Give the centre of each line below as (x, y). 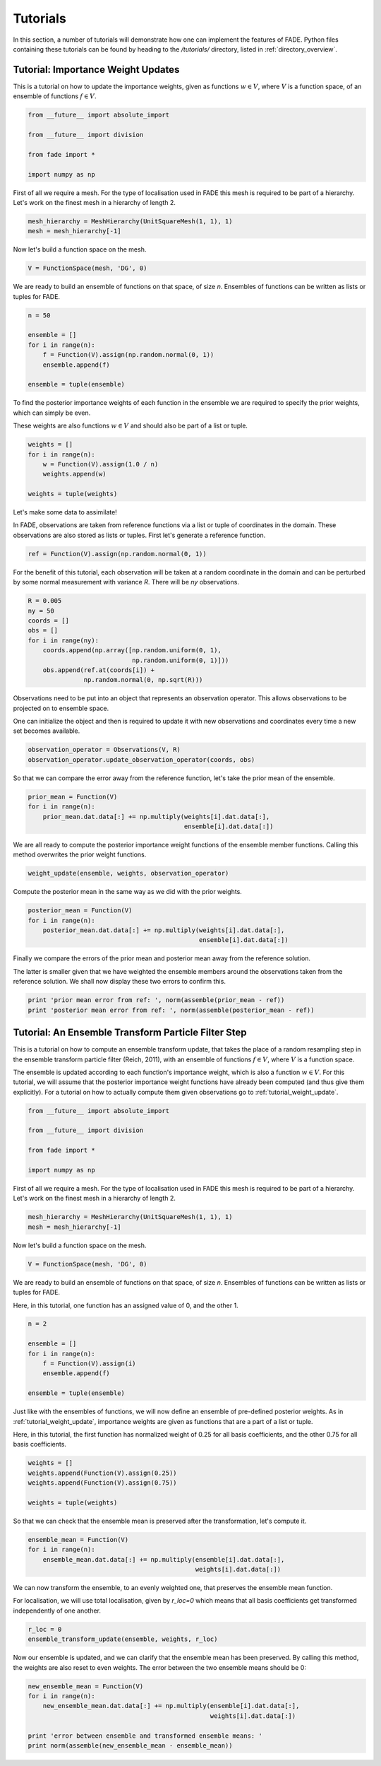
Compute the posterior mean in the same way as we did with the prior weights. (128, 892)
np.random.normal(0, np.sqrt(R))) (143, 680)
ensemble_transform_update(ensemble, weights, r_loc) (123, 1639)
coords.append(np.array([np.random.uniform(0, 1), (132, 651)
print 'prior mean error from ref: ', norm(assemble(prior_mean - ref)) (156, 1000)
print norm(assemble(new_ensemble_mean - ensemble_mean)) (130, 1745)
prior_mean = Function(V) (73, 796)
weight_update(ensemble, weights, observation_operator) (128, 873)
